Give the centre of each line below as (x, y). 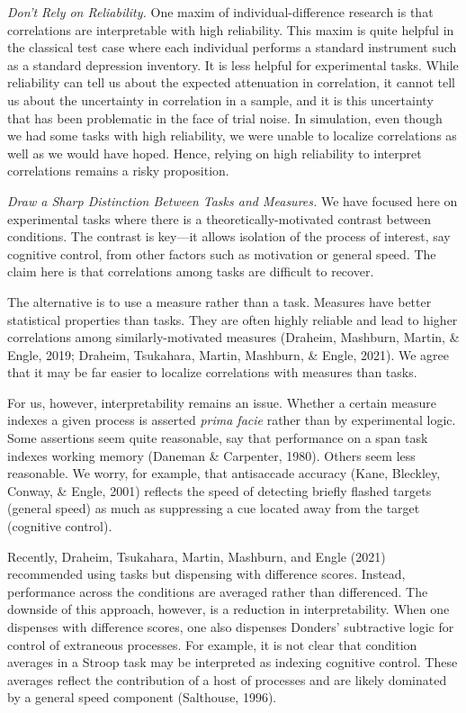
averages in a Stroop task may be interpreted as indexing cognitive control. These (233, 662)
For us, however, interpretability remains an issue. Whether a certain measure (222, 402)
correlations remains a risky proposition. (118, 171)
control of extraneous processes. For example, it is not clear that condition (212, 644)
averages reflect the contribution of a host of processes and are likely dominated (227, 679)
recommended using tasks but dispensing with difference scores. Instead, (206, 574)
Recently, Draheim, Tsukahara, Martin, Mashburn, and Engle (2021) (197, 556)
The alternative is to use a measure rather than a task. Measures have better (220, 301)
